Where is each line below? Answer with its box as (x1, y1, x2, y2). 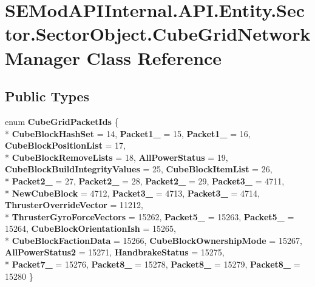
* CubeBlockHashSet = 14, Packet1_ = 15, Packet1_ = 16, (5, 127, 251, 140)
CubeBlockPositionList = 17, (5, 139, 126, 152)
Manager (5, 45, 80, 70)
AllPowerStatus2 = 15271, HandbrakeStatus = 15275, (5, 246, 225, 258)
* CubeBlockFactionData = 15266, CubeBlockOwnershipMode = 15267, (5, 234, 302, 246)
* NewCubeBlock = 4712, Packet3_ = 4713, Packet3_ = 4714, (5, 186, 260, 199)
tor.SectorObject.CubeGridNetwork (5, 21, 311, 46)
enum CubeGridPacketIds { (5, 115, 119, 127)
